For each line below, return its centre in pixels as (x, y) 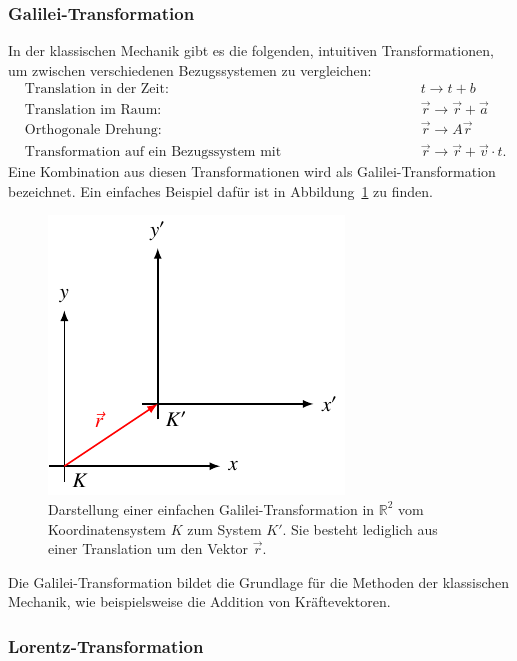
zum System (224, 528)
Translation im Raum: (93, 109)
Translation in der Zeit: (96, 89)
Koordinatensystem (107, 528)
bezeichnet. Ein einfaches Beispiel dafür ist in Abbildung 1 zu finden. (220, 190)
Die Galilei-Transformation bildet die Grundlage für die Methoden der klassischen (259, 581)
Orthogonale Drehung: (93, 129)
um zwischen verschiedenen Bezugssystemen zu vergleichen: (190, 69)
